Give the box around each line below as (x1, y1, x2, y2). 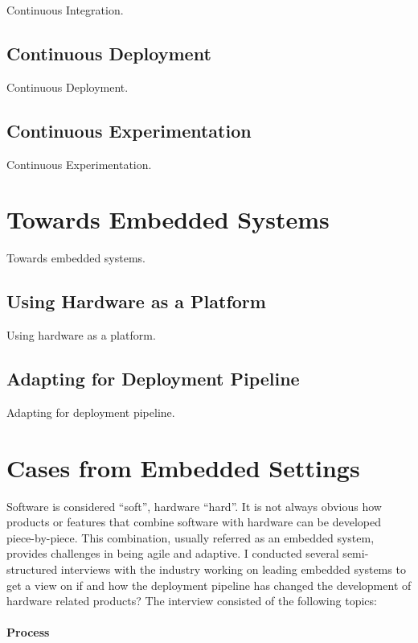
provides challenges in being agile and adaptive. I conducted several (6, 545, 339, 562)
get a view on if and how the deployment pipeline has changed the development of (6, 576, 412, 593)
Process (6, 624, 50, 641)
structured (6, 561, 58, 577)
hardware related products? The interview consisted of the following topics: (6, 592, 377, 609)
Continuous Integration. (6, 2, 124, 18)
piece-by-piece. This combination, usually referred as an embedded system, (6, 529, 375, 546)
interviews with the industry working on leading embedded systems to (60, 561, 406, 577)
